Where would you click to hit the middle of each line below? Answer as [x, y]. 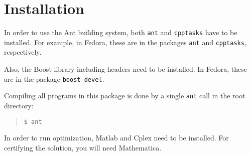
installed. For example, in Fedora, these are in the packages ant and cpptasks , [125, 42]
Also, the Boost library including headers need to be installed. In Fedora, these [125, 69]
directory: [19, 105]
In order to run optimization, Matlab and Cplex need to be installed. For [116, 138]
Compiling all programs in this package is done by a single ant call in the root [125, 96]
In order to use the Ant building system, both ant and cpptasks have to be [121, 32]
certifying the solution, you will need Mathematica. [83, 147]
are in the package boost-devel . [54, 79]
